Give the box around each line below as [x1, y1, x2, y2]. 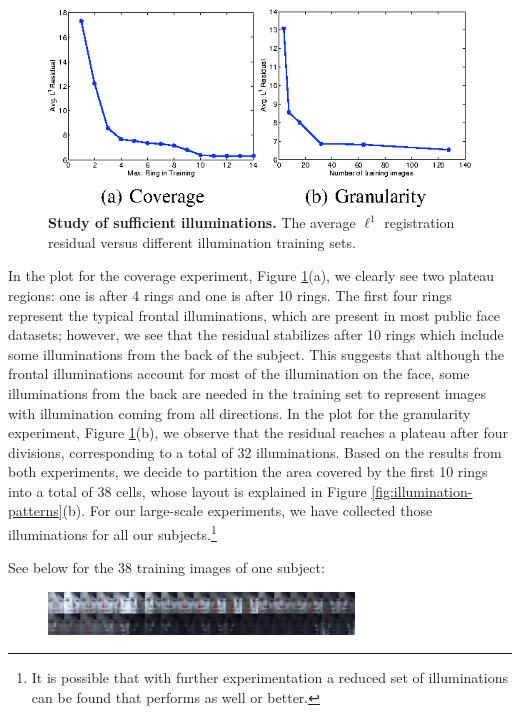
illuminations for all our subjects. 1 [8, 521, 217, 544]
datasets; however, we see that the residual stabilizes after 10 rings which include [8, 324, 504, 345]
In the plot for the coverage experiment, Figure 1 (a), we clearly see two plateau [8, 265, 495, 286]
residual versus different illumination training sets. [48, 231, 356, 252]
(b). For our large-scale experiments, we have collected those [62, 500, 433, 521]
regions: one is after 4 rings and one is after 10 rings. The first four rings [8, 284, 452, 305]
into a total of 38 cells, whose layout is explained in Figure [8, 480, 367, 501]
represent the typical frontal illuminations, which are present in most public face [8, 304, 501, 325]
